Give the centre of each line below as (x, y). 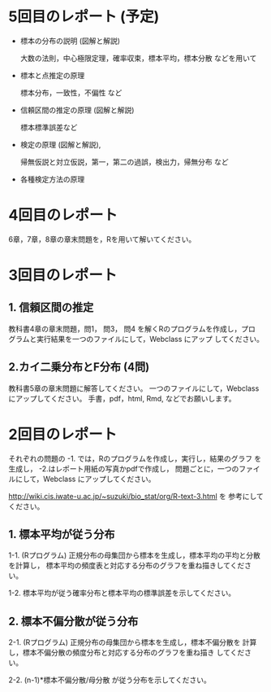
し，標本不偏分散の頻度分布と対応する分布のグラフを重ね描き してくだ (127, 653)
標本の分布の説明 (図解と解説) (70, 41)
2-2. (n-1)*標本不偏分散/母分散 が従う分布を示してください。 (110, 680)
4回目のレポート (63, 215)
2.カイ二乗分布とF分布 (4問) (79, 367)
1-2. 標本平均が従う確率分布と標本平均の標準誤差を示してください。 (122, 593)
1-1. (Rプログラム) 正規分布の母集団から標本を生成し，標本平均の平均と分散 (135, 555)
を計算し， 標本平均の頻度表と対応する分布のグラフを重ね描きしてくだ (127, 566)
